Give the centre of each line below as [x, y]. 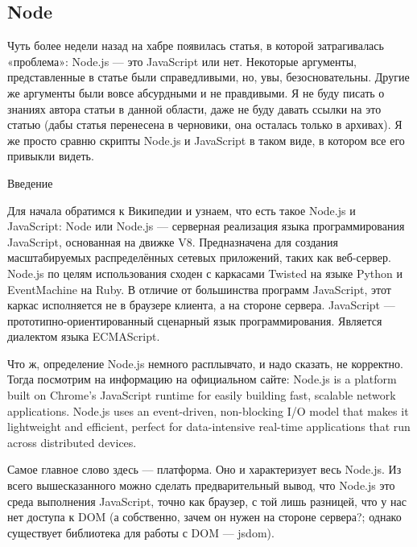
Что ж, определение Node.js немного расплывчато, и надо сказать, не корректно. [205, 363]
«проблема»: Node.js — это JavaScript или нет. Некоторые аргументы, [182, 61]
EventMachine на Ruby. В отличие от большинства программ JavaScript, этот [199, 289]
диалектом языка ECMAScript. [84, 336]
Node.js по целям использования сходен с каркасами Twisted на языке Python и [205, 273]
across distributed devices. [72, 442]
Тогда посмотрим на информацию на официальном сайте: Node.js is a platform [202, 379]
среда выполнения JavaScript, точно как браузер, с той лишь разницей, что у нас [207, 501]
